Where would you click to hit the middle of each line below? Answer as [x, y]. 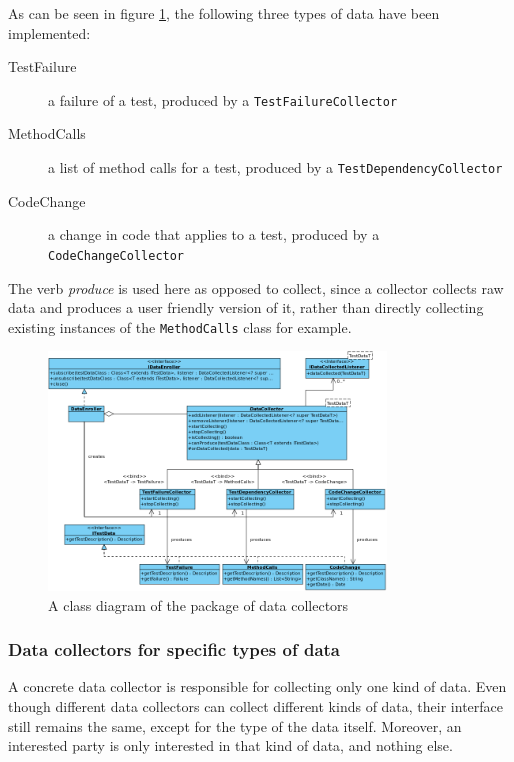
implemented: [49, 32]
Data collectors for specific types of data [174, 649]
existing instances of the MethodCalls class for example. [180, 326]
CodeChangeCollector [116, 255]
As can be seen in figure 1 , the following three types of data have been [224, 13]
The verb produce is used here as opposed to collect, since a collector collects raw [256, 287]
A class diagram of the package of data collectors [198, 604]
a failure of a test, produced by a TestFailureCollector [223, 99]
